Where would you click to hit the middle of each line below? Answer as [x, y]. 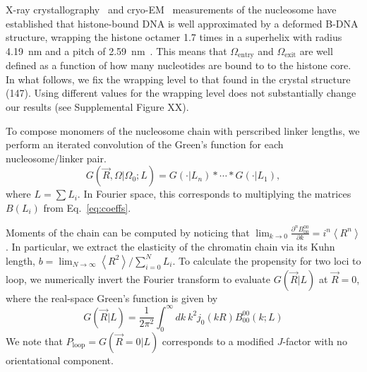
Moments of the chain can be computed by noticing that [128, 232]
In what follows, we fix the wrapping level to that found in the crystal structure [178, 79]
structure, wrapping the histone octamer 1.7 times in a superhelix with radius [174, 37]
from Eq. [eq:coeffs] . [87, 207]
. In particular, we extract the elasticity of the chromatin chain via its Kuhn [170, 247]
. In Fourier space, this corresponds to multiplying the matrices [214, 194]
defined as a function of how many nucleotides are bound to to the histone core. [179, 65]
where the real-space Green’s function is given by [112, 298]
